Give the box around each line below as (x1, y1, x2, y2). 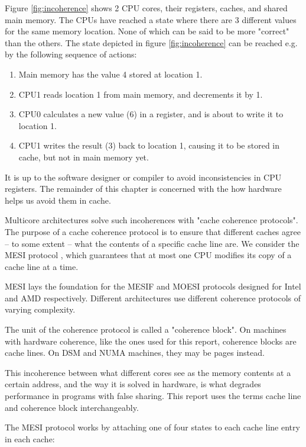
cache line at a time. (5, 260, 79, 272)
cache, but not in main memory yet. (18, 150, 149, 163)
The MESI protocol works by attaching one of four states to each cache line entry (5, 421, 300, 433)
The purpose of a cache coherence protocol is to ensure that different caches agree (5, 225, 301, 237)
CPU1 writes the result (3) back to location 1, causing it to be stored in (18, 139, 280, 152)
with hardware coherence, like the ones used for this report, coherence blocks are (5, 335, 297, 347)
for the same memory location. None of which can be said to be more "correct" (5, 25, 289, 37)
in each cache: (5, 432, 55, 445)
